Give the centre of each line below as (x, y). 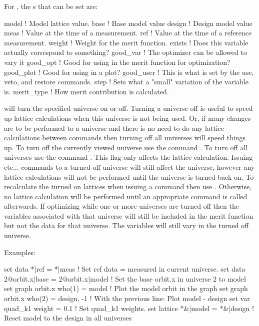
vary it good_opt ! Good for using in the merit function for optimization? (117, 62)
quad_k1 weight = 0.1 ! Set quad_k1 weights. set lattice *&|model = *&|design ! (129, 308)
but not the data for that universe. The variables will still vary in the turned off (126, 225)
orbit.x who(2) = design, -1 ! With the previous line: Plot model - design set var (127, 298)
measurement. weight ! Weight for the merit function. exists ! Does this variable (126, 42)
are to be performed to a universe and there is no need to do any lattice (114, 128)
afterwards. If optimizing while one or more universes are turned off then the (121, 206)
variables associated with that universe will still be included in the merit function (129, 215)
